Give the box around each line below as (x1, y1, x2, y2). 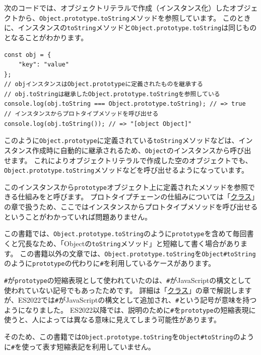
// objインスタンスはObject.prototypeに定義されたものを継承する (4, 81, 203, 88)
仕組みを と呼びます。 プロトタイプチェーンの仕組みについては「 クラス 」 (18, 191, 255, 202)
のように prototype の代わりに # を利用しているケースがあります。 (4, 258, 216, 268)
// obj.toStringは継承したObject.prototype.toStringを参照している (4, 90, 220, 98)
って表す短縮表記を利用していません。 (29, 341, 155, 351)
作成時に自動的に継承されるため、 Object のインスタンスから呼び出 (32, 145, 251, 155)
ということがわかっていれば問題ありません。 (4, 211, 152, 222)
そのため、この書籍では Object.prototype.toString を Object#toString (4, 331, 233, 342)
